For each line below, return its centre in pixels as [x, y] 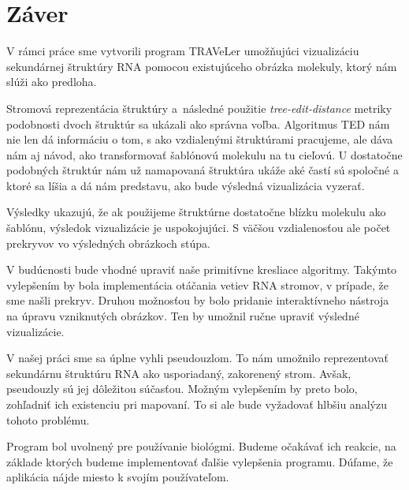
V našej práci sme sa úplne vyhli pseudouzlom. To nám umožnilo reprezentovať [197, 358]
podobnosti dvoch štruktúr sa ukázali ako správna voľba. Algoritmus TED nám [198, 123]
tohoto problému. [48, 419]
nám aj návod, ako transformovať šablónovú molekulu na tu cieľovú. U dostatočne [204, 154]
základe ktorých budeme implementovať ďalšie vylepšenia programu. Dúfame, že [200, 461]
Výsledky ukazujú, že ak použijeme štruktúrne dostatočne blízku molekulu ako [196, 212]
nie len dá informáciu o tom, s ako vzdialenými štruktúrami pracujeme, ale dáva [200, 139]
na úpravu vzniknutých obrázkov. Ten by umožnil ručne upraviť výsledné [183, 316]
